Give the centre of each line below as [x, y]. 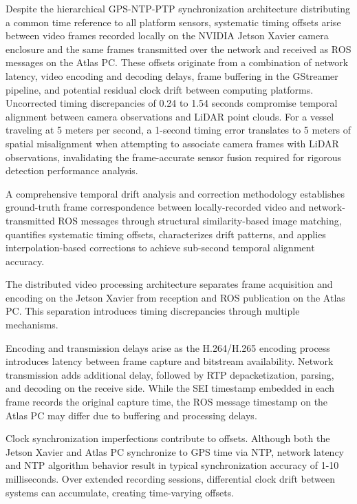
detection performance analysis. [72, 170]
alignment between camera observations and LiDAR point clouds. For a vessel [170, 116]
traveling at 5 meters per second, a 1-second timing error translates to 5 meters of [178, 130]
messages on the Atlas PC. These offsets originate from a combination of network [177, 62]
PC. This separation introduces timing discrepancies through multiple [153, 311]
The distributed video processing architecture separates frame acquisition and [169, 284]
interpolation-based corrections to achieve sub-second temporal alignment [160, 248]
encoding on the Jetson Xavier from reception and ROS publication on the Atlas [175, 297]
